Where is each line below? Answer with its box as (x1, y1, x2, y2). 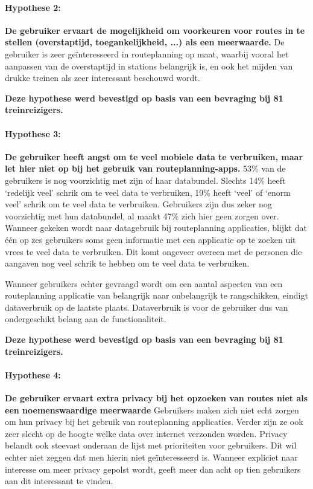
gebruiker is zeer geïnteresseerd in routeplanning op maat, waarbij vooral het (5, 47, 289, 60)
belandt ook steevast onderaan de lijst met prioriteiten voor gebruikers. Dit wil (5, 439, 297, 452)
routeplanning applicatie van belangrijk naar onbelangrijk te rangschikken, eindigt (5, 289, 308, 302)
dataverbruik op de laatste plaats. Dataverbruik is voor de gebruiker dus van (5, 300, 288, 313)
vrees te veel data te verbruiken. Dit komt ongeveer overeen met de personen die (5, 245, 302, 257)
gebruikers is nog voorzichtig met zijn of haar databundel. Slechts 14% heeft (5, 173, 286, 186)
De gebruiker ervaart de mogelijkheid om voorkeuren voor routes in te (5, 24, 305, 36)
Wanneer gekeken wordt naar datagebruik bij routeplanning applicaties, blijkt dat (5, 221, 307, 234)
